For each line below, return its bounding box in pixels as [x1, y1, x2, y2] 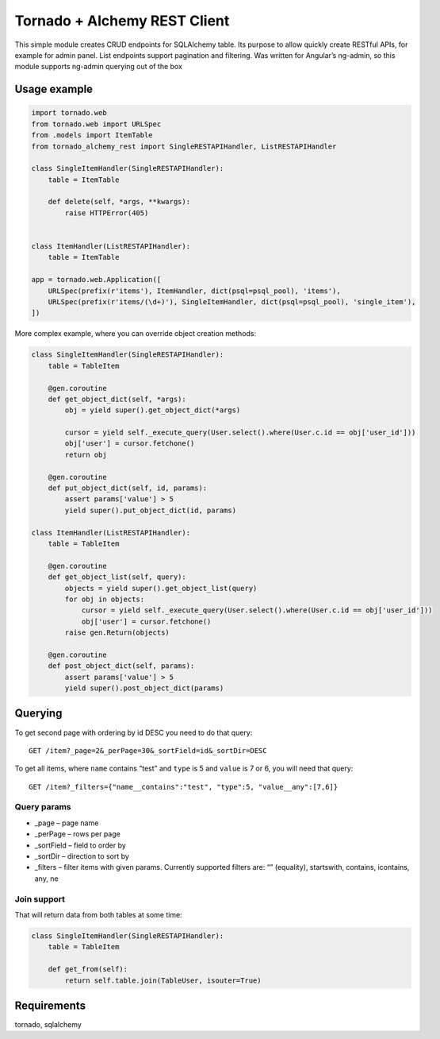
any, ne [34, 874, 59, 883]
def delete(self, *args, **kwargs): [48, 197, 190, 207]
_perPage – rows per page [34, 829, 121, 839]
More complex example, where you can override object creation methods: [14, 329, 257, 338]
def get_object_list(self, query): [48, 573, 186, 581]
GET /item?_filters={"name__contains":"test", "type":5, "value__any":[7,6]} [29, 782, 339, 791]
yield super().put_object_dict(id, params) [64, 505, 237, 515]
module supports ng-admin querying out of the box [14, 62, 182, 71]
